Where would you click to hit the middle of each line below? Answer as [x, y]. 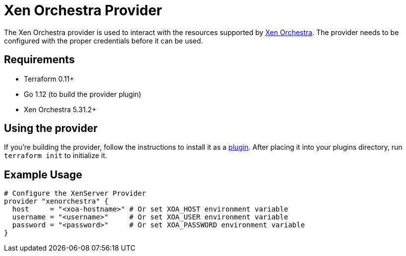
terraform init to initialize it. [56, 156]
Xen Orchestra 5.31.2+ [60, 109]
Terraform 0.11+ [49, 79]
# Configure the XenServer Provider [75, 193]
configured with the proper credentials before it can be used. [104, 41]
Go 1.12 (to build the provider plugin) [83, 94]
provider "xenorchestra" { [56, 201]
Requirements [39, 60]
